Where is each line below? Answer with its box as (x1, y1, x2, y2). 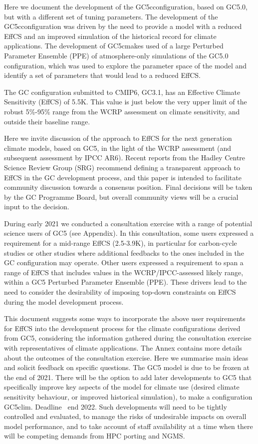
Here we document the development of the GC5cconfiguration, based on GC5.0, (4, 1, 248, 11)
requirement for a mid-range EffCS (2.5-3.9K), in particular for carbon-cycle (4, 238, 237, 248)
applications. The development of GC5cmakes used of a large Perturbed (4, 40, 224, 51)
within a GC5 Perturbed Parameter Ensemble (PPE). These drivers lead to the (4, 277, 247, 287)
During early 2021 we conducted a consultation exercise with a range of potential (4, 218, 253, 228)
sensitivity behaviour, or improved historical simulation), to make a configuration (4, 391, 253, 402)
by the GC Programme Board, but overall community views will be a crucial (4, 191, 239, 202)
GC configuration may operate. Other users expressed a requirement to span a (4, 257, 244, 268)
